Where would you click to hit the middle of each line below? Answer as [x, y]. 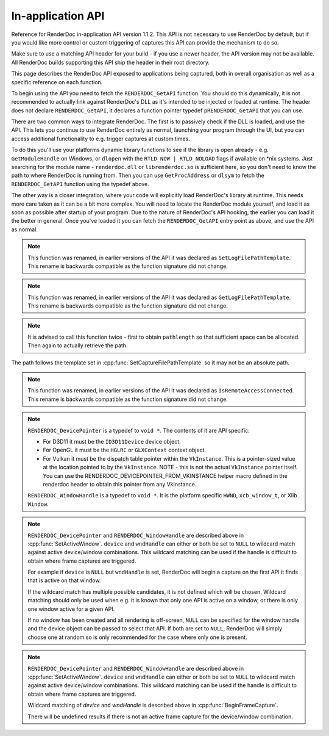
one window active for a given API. [71, 609]
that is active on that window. [64, 580]
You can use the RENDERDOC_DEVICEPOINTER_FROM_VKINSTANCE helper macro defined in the [165, 475]
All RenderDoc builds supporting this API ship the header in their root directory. [111, 62]
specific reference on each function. [57, 82]
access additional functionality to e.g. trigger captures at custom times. [101, 139]
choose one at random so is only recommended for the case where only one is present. [137, 637]
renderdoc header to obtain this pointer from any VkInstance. [120, 484]
